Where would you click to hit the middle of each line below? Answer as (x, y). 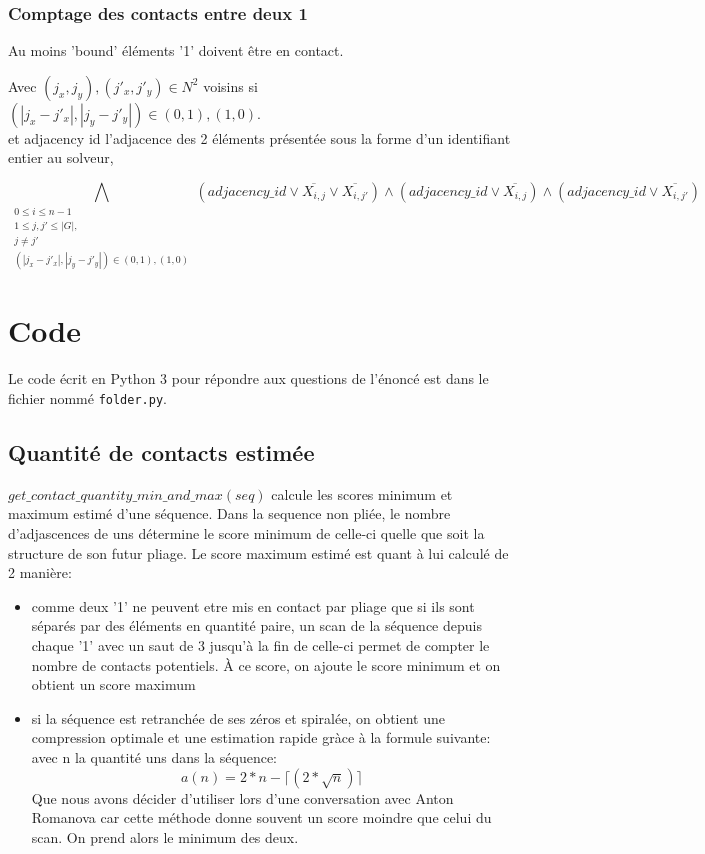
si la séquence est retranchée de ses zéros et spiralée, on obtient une (238, 717)
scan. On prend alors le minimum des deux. (165, 836)
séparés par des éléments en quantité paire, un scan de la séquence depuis (256, 625)
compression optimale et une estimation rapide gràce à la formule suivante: (261, 737)
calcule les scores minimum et (362, 493)
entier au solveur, (61, 157)
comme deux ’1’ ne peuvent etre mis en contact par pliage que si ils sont (253, 605)
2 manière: (40, 572)
